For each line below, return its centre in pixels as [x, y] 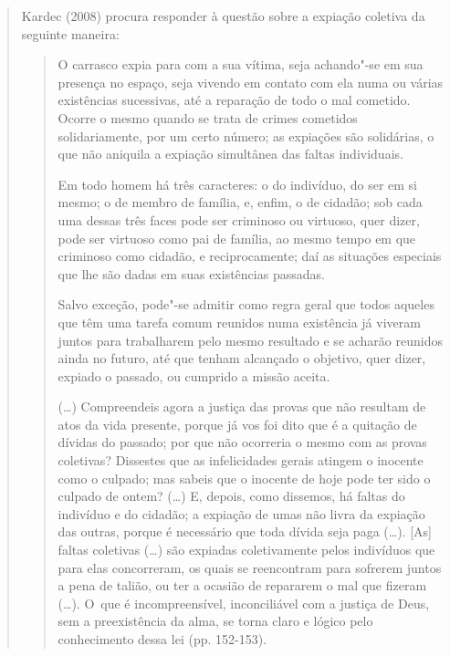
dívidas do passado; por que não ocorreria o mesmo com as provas [242, 442]
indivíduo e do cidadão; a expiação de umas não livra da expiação [241, 513]
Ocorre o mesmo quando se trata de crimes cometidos [208, 117]
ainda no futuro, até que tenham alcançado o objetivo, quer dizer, [242, 358]
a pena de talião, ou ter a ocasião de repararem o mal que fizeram [242, 585]
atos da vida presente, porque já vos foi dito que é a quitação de [237, 424]
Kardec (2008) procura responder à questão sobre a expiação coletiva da [223, 16]
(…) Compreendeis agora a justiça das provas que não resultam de [242, 406]
